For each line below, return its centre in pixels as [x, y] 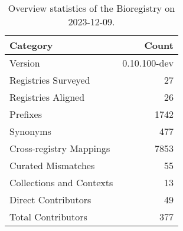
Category [31, 45]
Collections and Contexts [61, 182]
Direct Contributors [50, 199]
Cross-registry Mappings [60, 148]
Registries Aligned [47, 97]
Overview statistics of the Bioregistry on [91, 8]
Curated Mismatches [52, 165]
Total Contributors [48, 217]
